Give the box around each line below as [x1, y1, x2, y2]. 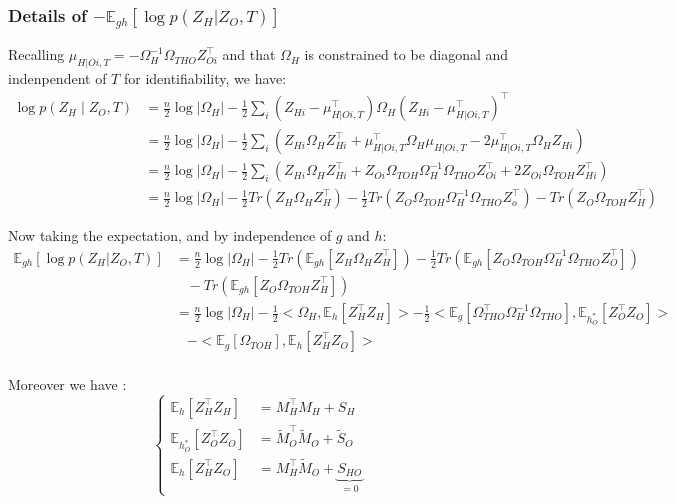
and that [222, 44, 276, 65]
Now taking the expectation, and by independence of [8, 225, 332, 246]
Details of [8, 2, 87, 27]
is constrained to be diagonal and [304, 44, 509, 65]
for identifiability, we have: [123, 68, 287, 89]
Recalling [8, 44, 65, 65]
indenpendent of [8, 68, 107, 89]
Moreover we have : [8, 373, 127, 394]
